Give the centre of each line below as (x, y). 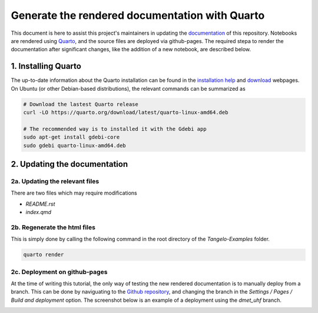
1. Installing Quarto (46, 66)
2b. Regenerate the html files (53, 227)
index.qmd (39, 212)
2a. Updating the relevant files (55, 181)
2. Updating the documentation (69, 164)
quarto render (44, 255)
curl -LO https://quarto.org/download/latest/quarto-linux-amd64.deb (126, 112)
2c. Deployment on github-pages (59, 272)
